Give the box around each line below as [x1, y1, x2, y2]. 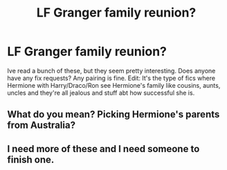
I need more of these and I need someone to [7, 143, 200, 155]
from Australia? [7, 120, 76, 131]
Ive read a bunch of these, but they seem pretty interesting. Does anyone [7, 66, 216, 75]
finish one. [7, 153, 55, 165]
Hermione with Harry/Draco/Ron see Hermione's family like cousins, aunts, [7, 81, 221, 89]
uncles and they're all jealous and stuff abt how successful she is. [7, 88, 195, 97]
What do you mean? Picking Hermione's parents [7, 108, 220, 120]
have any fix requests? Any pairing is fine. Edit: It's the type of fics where [7, 74, 216, 82]
